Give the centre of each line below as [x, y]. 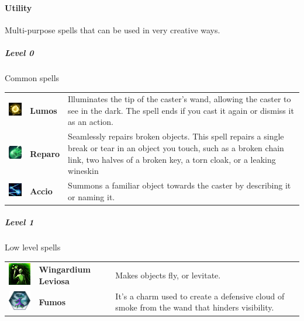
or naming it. [91, 196]
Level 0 [19, 52]
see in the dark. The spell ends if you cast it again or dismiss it [181, 110]
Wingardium [65, 269]
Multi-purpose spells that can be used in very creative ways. [113, 29]
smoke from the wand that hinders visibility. [195, 307]
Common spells [32, 77]
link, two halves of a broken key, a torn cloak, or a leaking [172, 159]
